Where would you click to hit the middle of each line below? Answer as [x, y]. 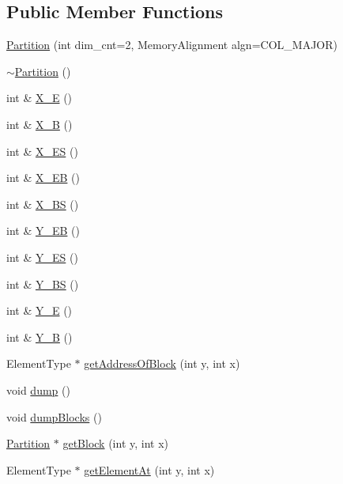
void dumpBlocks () [54, 416]
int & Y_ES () [42, 257]
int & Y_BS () [43, 284]
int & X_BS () [43, 204]
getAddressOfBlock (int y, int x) [162, 363]
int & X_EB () [43, 178]
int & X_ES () [42, 151]
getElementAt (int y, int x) [149, 469]
